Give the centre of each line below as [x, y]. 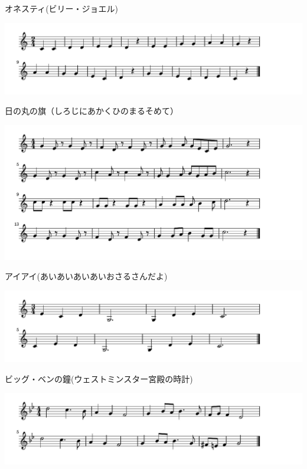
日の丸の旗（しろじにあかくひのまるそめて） [92, 111]
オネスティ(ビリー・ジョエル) [62, 8]
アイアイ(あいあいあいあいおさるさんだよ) [86, 276]
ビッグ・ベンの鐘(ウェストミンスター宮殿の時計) [99, 378]
